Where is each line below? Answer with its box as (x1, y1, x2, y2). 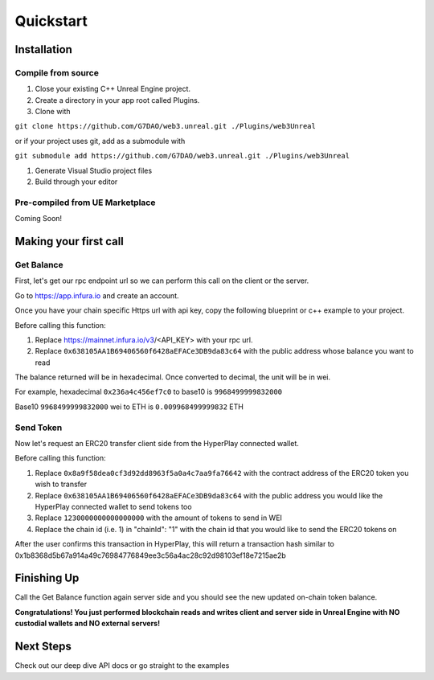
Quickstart (14, 12, 88, 30)
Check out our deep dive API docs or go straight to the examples (14, 661, 230, 670)
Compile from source (14, 67, 100, 78)
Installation (14, 43, 72, 56)
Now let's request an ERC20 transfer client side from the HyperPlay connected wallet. (14, 439, 299, 448)
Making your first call (14, 235, 125, 248)
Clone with (35, 107, 72, 117)
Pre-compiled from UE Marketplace (14, 197, 156, 208)
